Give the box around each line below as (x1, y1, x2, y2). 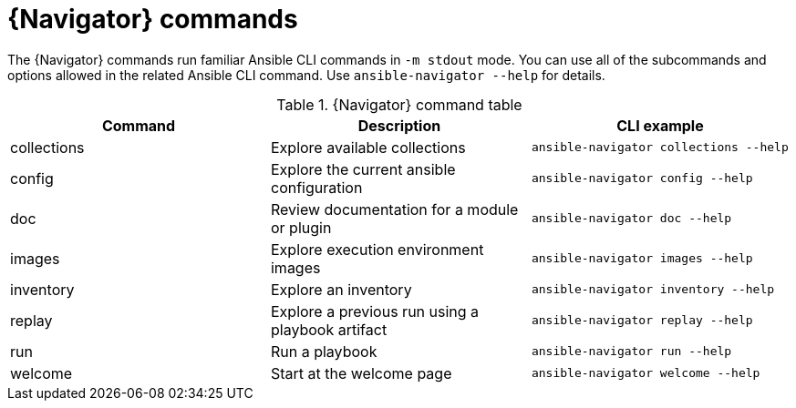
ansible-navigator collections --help (531, 140, 789, 155)
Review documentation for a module (270, 199, 519, 219)
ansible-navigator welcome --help (531, 366, 760, 381)
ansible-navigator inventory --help (531, 282, 775, 297)
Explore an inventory (270, 280, 412, 299)
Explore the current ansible (270, 159, 456, 178)
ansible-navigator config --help (531, 171, 753, 186)
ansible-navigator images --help (531, 251, 753, 266)
